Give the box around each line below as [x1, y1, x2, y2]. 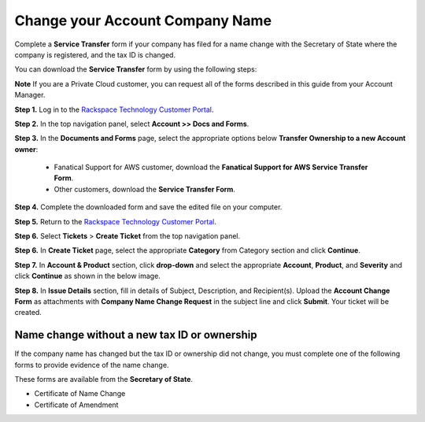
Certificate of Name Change [34, 389, 126, 398]
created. [14, 308, 42, 317]
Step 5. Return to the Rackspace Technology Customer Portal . [14, 217, 216, 226]
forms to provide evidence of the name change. [14, 360, 169, 369]
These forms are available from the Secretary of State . [14, 375, 193, 384]
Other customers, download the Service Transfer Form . [54, 184, 236, 194]
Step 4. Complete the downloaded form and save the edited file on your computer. [14, 202, 283, 212]
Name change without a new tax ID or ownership [14, 328, 257, 342]
